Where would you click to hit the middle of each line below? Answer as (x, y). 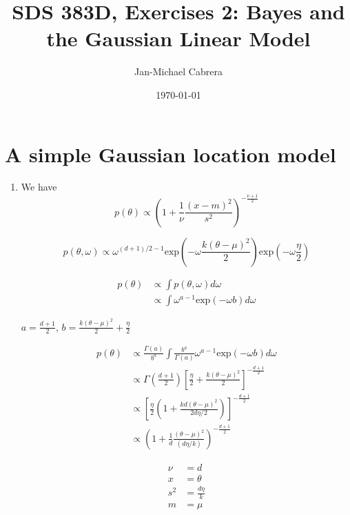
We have (39, 187)
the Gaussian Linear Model (178, 38)
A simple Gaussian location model (171, 154)
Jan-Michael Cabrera (178, 71)
